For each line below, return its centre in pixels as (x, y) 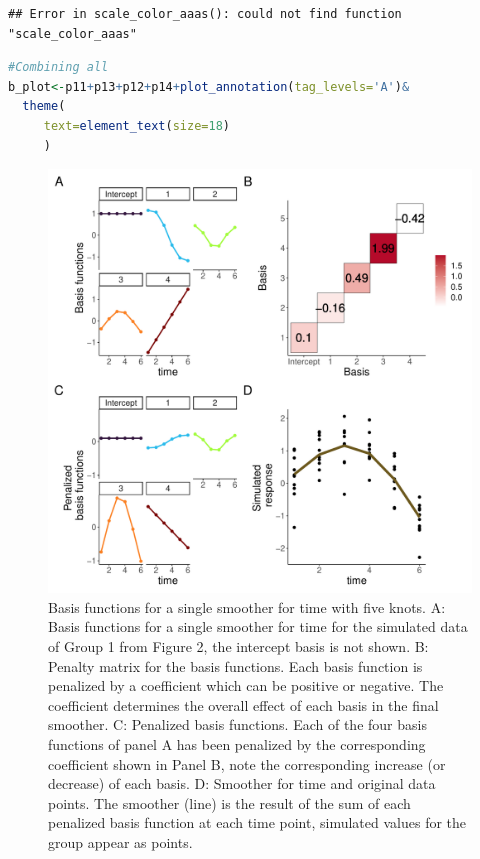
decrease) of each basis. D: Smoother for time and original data (242, 783)
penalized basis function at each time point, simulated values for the (257, 822)
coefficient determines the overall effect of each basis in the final (243, 704)
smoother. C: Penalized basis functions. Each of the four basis (237, 724)
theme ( (44, 106)
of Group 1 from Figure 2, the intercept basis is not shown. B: (238, 645)
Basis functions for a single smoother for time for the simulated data (258, 626)
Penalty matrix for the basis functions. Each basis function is (235, 665)
